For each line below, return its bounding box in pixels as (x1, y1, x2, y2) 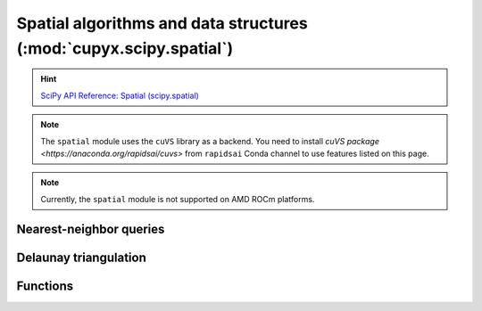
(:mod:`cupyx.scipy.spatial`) (16, 38, 234, 58)
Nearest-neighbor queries (16, 221, 165, 236)
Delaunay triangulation (16, 250, 147, 265)
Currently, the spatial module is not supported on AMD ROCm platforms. (40, 193, 315, 204)
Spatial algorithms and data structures (16, 13, 308, 33)
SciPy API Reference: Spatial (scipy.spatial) (40, 90, 200, 101)
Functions (16, 278, 74, 293)
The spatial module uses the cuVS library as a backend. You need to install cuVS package (40, 135, 379, 146)
